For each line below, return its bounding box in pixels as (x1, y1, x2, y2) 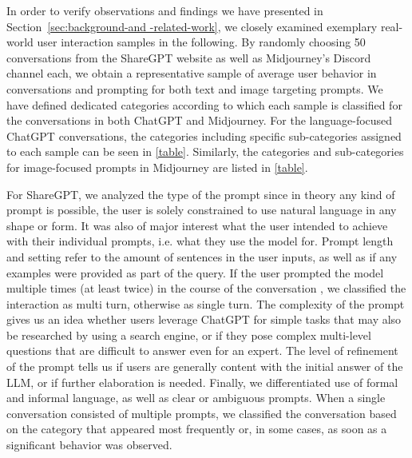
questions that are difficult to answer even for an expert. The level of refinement (6, 342, 398, 359)
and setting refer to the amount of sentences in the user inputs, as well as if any (6, 248, 398, 265)
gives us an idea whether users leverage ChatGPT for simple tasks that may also (6, 311, 402, 328)
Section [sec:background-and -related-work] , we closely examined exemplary (6, 18, 378, 34)
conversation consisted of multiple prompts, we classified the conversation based (6, 404, 397, 421)
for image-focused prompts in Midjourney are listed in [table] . (6, 158, 308, 175)
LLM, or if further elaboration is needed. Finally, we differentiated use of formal (6, 373, 398, 390)
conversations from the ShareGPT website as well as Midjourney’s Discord (6, 49, 371, 66)
